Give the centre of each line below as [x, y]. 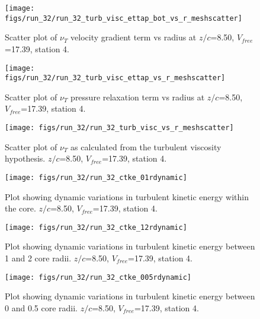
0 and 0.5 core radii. [41, 307]
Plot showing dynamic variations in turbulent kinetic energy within [127, 196]
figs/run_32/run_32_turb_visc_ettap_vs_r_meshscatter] [115, 78]
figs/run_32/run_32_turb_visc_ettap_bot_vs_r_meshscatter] [123, 18]
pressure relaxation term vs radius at [138, 97]
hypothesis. [25, 158]
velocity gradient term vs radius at [134, 37]
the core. [20, 208]
